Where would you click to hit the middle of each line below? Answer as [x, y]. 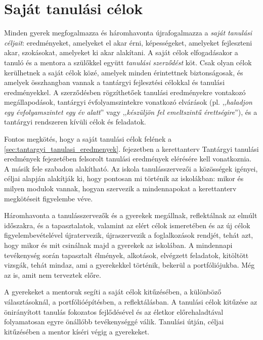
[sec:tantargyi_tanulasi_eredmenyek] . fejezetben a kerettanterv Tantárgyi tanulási [131, 148]
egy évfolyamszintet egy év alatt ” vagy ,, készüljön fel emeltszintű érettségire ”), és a [131, 112]
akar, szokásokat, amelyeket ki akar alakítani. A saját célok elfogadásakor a [121, 52]
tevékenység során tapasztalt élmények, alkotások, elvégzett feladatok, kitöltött [126, 255]
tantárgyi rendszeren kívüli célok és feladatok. [75, 122]
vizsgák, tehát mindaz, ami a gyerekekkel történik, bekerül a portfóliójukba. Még [129, 265]
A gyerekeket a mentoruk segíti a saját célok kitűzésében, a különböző [113, 292]
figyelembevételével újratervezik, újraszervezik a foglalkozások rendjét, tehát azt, [129, 235]
